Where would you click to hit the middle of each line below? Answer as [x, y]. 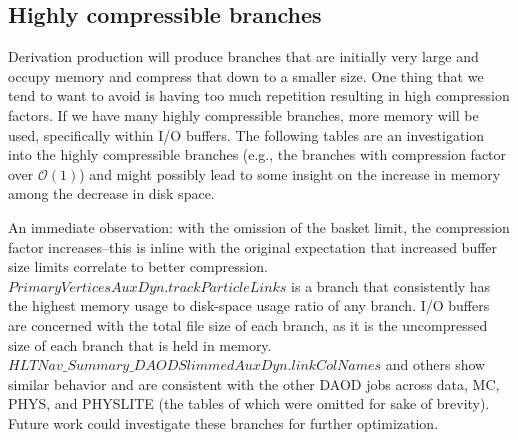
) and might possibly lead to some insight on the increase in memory [290, 173]
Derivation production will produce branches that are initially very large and [243, 56]
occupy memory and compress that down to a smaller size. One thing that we [246, 75]
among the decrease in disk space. [111, 193]
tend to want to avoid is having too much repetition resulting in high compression [259, 95]
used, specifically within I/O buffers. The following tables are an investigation [246, 134]
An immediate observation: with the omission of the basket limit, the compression [259, 226]
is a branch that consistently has [391, 285]
